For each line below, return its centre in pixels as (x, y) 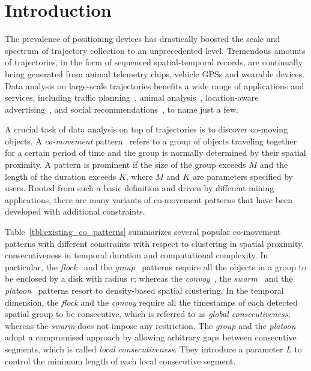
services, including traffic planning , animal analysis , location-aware (132, 97)
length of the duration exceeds (61, 176)
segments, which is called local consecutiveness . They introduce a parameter (144, 349)
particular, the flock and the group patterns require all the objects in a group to (156, 266)
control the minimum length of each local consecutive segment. (120, 361)
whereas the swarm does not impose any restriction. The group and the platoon (150, 325)
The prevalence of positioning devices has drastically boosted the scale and (143, 39)
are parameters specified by (243, 176)
